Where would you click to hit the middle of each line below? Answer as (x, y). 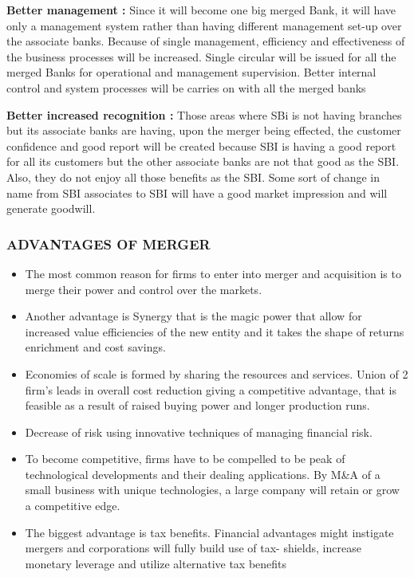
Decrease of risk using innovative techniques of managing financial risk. (199, 432)
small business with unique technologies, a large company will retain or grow (212, 490)
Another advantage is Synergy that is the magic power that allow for (193, 316)
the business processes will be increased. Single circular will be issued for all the (201, 56)
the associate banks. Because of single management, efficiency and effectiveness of (206, 41)
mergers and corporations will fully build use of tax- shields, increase (193, 548)
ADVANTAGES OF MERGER (108, 243)
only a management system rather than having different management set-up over (204, 25)
